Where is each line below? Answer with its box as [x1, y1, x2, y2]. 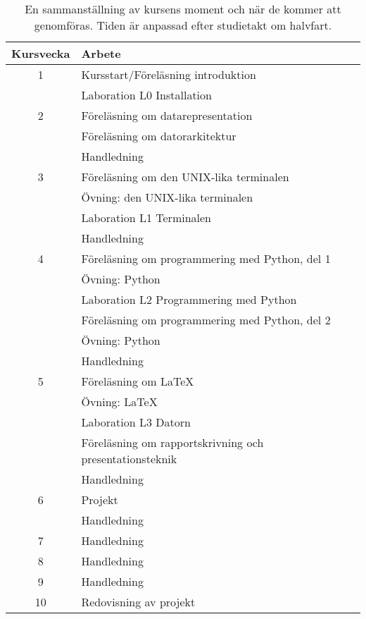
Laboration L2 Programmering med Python [81, 291, 297, 307]
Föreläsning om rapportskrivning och [81, 434, 264, 451]
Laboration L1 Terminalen [81, 209, 212, 226]
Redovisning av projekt [81, 594, 196, 610]
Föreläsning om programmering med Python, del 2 [81, 312, 331, 328]
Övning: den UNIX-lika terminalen [81, 189, 253, 205]
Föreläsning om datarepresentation [81, 107, 253, 123]
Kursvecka [11, 45, 70, 61]
